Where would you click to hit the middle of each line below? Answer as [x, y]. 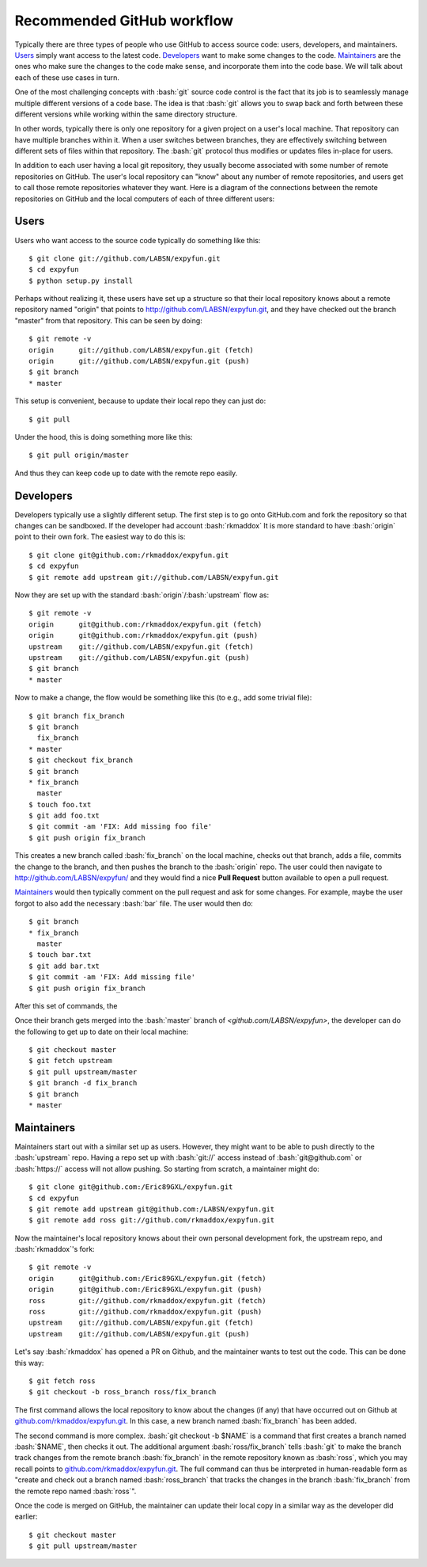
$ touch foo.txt [60, 804]
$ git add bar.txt [64, 966]
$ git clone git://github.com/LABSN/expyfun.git [125, 258]
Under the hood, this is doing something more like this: [104, 437]
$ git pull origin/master [79, 455]
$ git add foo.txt [64, 816]
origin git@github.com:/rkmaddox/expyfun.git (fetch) [145, 624]
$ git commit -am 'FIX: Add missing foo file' [121, 827]
